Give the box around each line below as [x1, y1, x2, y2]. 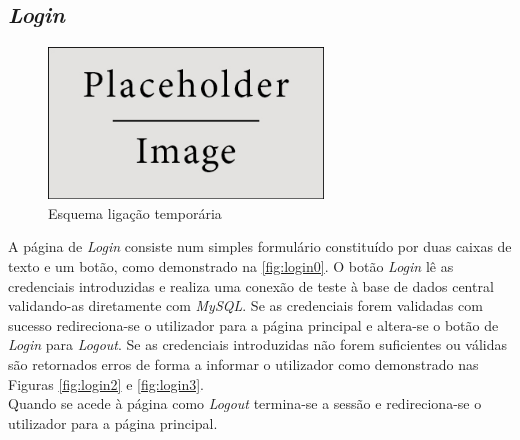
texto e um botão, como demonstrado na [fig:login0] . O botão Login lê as [8, 255, 454, 276]
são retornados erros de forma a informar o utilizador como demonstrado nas [8, 353, 479, 374]
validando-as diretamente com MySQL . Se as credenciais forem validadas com [8, 295, 483, 316]
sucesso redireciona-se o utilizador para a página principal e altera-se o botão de [8, 314, 499, 335]
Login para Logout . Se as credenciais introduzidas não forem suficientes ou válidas [8, 334, 508, 355]
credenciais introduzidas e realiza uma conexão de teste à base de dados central [8, 275, 494, 296]
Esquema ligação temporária [48, 202, 222, 223]
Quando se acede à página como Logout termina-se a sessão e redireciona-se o [8, 393, 482, 414]
